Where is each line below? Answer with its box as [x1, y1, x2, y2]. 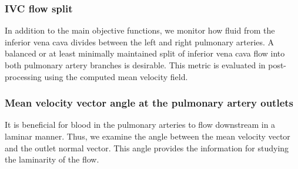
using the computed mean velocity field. [44, 70, 188, 82]
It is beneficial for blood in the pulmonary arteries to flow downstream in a [5, 118, 276, 131]
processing [5, 70, 42, 82]
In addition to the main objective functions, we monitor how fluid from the [5, 24, 275, 37]
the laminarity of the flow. [5, 153, 99, 165]
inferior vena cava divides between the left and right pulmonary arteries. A [5, 35, 274, 48]
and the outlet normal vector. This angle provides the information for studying [5, 141, 289, 154]
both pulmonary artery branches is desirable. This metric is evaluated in [5, 59, 266, 71]
